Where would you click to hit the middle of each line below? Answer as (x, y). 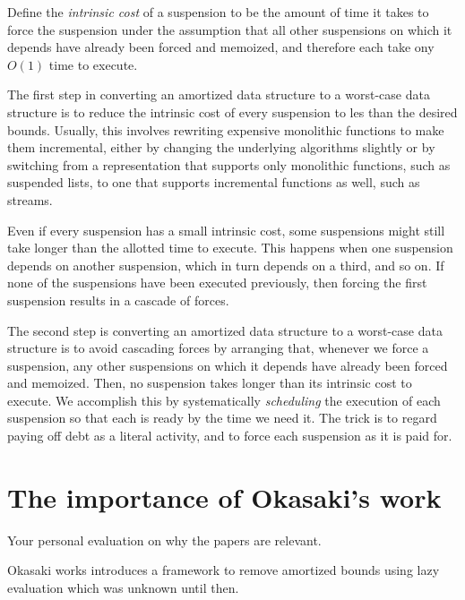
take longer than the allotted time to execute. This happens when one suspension (230, 248)
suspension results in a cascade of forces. (118, 300)
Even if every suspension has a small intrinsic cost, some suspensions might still (226, 230)
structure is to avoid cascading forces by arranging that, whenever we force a (218, 348)
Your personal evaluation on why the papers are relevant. (164, 540)
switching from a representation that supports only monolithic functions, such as (229, 164)
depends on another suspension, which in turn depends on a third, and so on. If (226, 265)
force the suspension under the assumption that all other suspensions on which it (230, 29)
